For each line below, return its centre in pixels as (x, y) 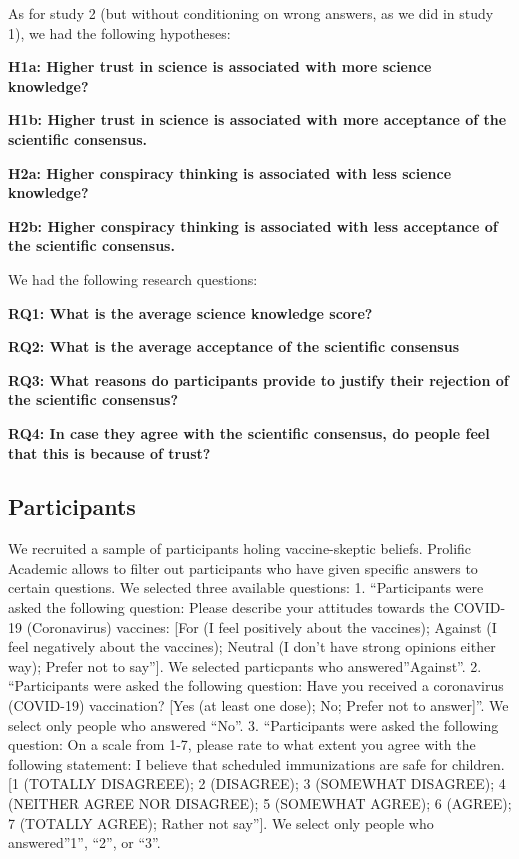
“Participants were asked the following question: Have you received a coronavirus (256, 685)
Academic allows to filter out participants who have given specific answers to (243, 567)
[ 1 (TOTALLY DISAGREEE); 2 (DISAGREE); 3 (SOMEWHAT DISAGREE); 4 (257, 783)
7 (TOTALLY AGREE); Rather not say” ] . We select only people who (221, 822)
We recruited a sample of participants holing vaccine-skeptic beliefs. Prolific (240, 548)
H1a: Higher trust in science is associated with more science (220, 66)
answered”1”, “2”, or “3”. (84, 842)
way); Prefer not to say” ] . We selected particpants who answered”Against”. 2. (245, 665)
